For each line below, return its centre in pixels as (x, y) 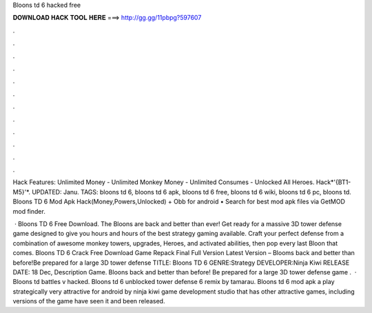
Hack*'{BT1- (333, 182)
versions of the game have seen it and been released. (89, 301)
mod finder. (29, 211)
